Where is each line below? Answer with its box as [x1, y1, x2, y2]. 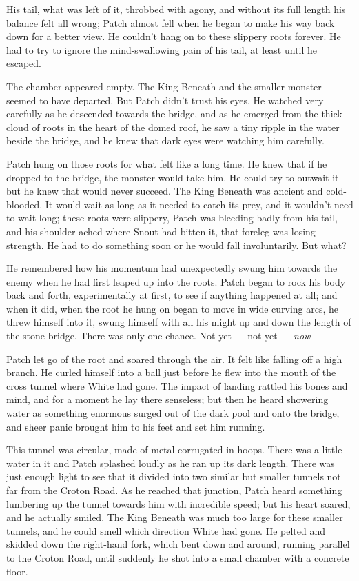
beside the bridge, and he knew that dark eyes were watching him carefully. [6, 133, 325, 148]
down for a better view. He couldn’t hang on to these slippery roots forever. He [6, 29, 341, 43]
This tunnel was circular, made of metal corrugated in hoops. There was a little [6, 442, 342, 457]
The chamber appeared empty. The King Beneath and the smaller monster [6, 79, 322, 93]
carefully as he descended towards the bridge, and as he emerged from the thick [6, 106, 342, 121]
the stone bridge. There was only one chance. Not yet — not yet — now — [6, 328, 324, 343]
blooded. [6, 197, 43, 211]
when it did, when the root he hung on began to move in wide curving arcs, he [6, 301, 339, 315]
